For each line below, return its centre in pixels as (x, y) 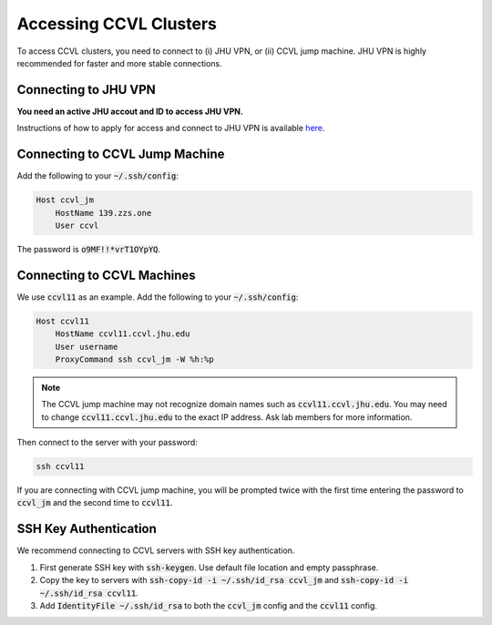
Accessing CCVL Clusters (117, 24)
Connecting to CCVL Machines (106, 275)
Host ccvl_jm (65, 200)
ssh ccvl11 (60, 466)
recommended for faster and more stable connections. (119, 63)
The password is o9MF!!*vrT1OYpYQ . (89, 249)
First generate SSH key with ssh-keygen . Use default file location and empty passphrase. (209, 567)
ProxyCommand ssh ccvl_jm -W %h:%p (134, 359)
